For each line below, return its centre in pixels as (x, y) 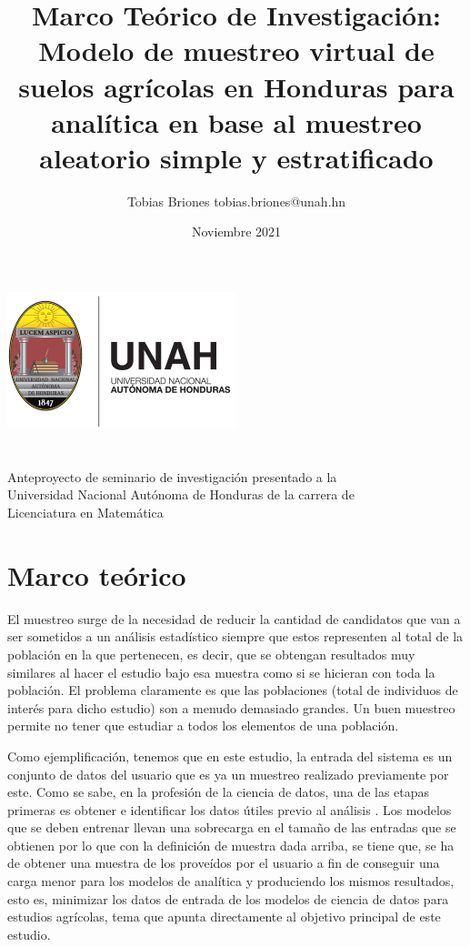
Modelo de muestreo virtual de (236, 50)
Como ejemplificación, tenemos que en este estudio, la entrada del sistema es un (230, 756)
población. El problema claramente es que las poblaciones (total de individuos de (233, 690)
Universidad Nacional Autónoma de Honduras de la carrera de (181, 494)
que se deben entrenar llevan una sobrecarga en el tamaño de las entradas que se (232, 827)
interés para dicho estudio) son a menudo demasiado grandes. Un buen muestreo (231, 707)
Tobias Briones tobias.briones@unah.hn (236, 201)
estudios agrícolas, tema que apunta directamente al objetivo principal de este (224, 917)
